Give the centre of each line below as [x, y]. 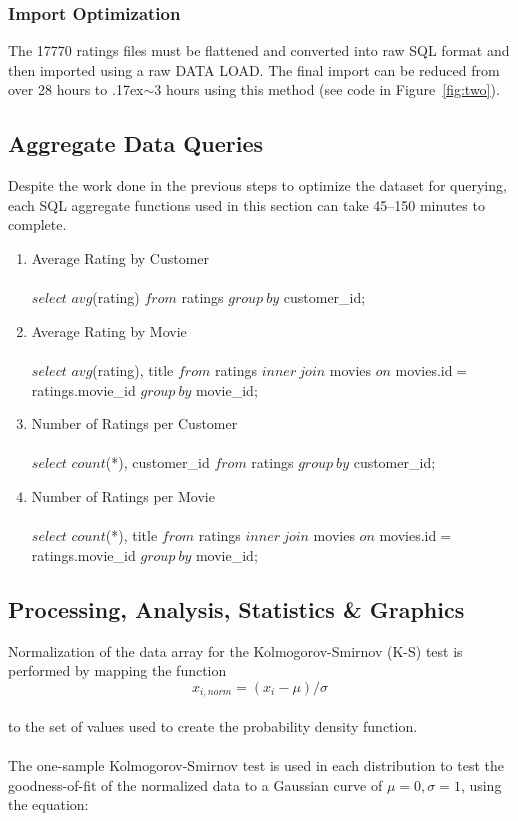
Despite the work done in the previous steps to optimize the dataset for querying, [257, 185]
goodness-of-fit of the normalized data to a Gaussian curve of [195, 784]
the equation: [48, 804]
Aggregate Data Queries [136, 143]
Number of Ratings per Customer [134, 423]
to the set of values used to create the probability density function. [213, 725]
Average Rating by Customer [120, 257]
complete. [37, 224]
